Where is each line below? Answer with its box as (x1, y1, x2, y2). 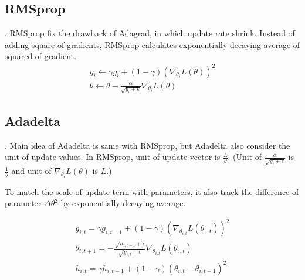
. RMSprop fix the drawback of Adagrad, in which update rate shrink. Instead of (5, 27, 295, 39)
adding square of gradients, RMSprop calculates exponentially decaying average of (5, 38, 300, 50)
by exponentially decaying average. (60, 197, 186, 209)
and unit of (11, 165, 52, 177)
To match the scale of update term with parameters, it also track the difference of (5, 185, 299, 197)
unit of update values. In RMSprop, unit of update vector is (5, 151, 221, 163)
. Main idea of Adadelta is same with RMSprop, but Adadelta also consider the (5, 139, 290, 151)
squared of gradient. (5, 50, 76, 62)
